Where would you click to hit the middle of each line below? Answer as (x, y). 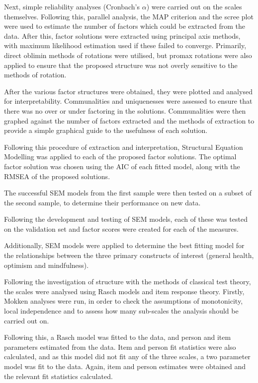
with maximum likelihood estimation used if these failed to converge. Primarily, (125, 45)
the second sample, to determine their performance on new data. (102, 202)
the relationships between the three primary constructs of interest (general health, (129, 255)
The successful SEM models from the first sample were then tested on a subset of (128, 193)
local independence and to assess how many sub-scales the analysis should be (121, 311)
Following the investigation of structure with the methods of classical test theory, (128, 282)
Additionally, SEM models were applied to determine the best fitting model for (124, 245)
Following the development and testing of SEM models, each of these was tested (126, 219)
